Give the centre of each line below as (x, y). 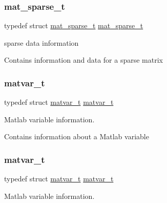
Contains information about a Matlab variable (77, 136)
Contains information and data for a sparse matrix (83, 60)
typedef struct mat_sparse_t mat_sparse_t (74, 25)
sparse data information (41, 42)
